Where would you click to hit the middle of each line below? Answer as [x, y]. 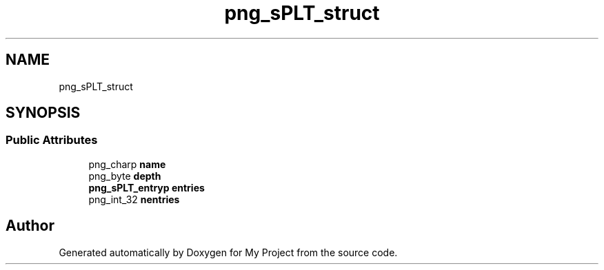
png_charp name [127, 164]
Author [30, 226]
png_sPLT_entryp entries [147, 187]
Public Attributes [52, 140]
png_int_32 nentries [134, 199]
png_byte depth [125, 176]
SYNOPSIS [43, 113]
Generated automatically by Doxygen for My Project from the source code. [228, 252]
